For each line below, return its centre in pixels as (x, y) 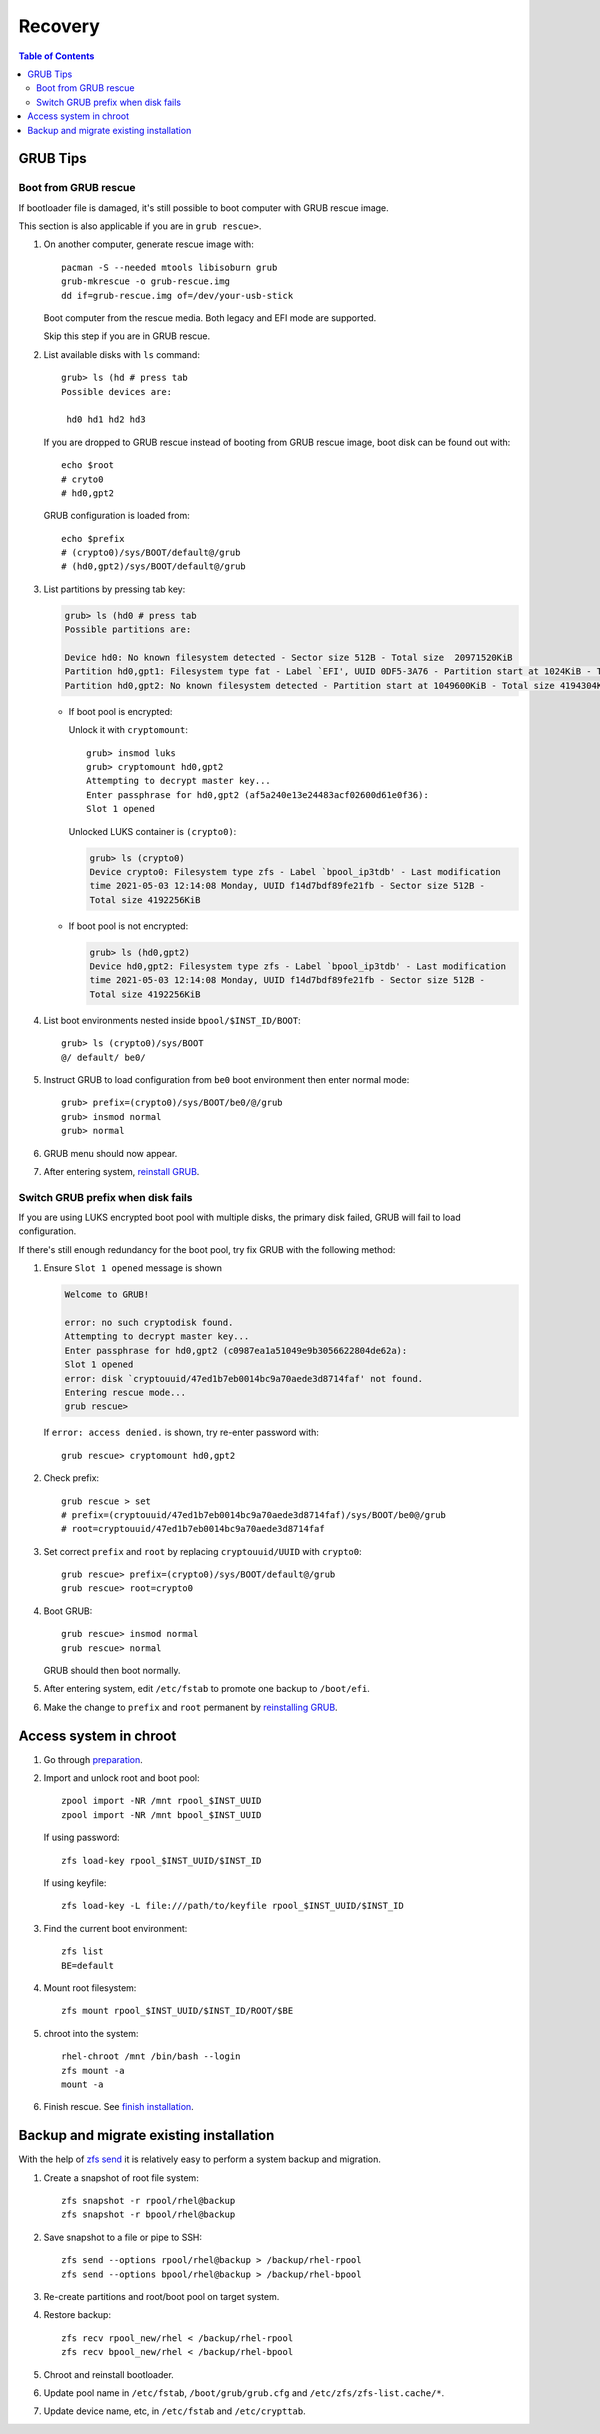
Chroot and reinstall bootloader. (108, 2374)
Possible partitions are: (128, 629)
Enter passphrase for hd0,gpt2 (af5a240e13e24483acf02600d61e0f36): (257, 794)
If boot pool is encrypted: (120, 711)
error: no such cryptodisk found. (149, 1322)
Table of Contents (56, 56)
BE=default (88, 1965)
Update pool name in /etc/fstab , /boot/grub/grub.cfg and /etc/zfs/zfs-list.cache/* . (244, 2392)
